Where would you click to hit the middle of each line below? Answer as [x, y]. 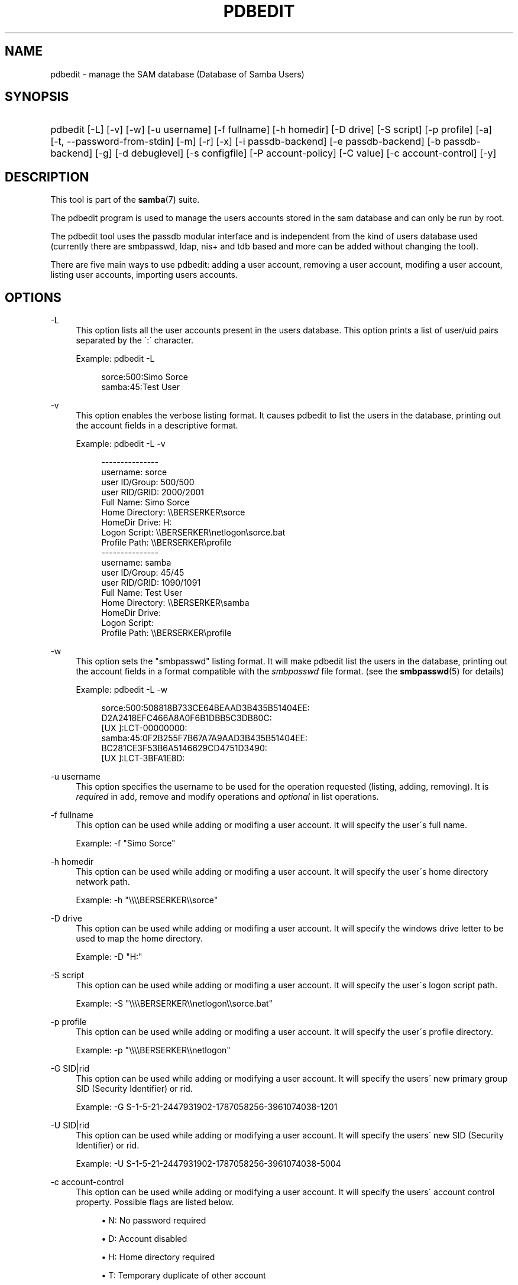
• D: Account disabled [144, 1239]
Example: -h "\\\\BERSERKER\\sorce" [147, 900]
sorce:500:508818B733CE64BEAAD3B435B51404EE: [205, 708]
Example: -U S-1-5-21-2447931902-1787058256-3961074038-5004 [208, 1164]
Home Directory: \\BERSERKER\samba [175, 603]
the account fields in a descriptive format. [157, 426]
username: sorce [134, 472]
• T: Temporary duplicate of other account [184, 1276]
